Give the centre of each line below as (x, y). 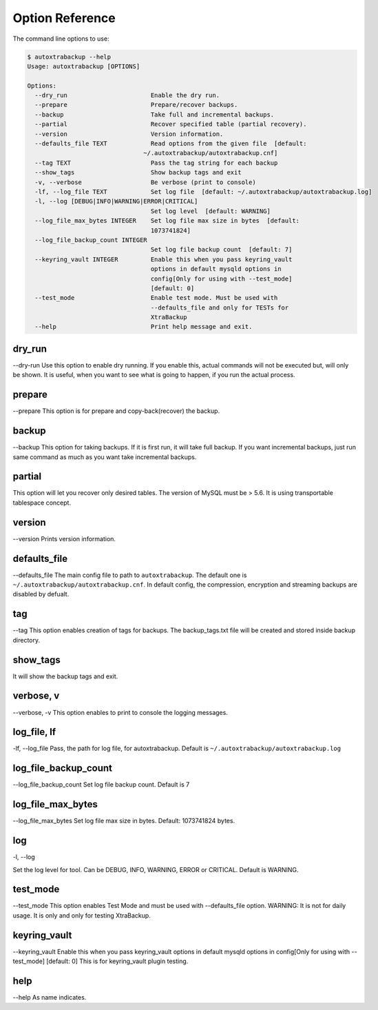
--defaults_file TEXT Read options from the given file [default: (171, 144)
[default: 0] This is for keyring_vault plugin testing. (117, 961)
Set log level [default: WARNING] (211, 211)
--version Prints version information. (64, 538)
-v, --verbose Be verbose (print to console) (145, 182)
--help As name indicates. (50, 998)
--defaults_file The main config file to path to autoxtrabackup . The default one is (130, 575)
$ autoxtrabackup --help (69, 57)
